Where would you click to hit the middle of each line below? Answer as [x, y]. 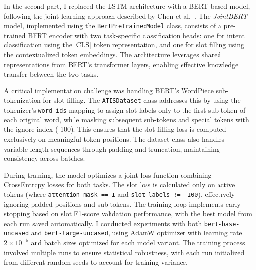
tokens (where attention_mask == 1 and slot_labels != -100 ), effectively [120, 194]
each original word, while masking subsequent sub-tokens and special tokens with [127, 119]
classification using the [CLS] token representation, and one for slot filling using [124, 45]
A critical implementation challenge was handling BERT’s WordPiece [109, 90]
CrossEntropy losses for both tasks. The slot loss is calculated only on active [120, 184]
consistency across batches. [45, 158]
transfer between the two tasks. [51, 74]
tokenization [22, 100]
